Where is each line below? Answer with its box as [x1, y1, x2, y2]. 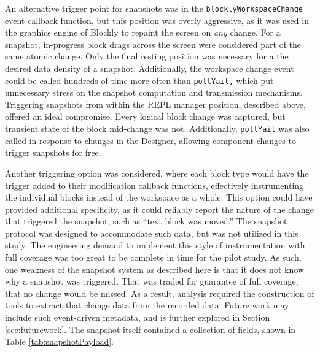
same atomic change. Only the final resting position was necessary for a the [5, 50, 289, 63]
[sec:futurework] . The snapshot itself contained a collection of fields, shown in [5, 323, 296, 335]
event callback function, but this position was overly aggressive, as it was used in [5, 13, 309, 26]
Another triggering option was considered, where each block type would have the [5, 166, 309, 179]
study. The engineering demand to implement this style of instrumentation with [5, 239, 305, 251]
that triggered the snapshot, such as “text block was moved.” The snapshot [5, 215, 287, 228]
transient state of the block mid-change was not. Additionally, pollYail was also [5, 122, 310, 135]
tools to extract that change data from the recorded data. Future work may [5, 299, 289, 312]
